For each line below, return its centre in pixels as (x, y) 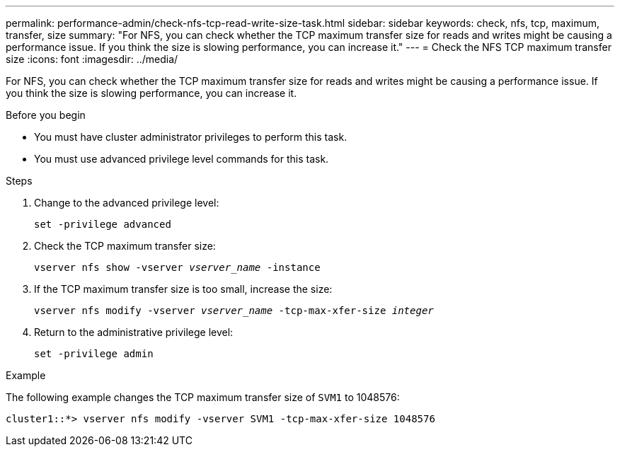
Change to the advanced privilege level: (127, 203)
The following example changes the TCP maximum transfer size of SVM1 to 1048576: (203, 397)
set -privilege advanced (103, 224)
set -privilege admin (94, 354)
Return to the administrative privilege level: (134, 332)
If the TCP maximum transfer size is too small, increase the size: (183, 289)
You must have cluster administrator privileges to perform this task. (191, 137)
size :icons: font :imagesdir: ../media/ (92, 59)
